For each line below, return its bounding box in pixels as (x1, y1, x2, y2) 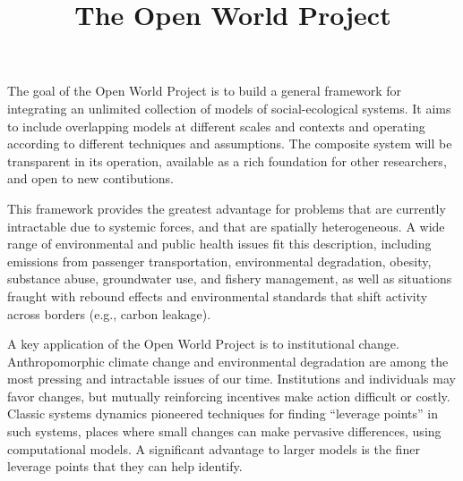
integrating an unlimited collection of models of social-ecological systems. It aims (7, 98, 451, 117)
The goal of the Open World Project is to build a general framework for (7, 81, 401, 100)
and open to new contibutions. (7, 169, 174, 188)
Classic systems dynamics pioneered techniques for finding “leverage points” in (7, 404, 438, 423)
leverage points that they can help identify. (7, 457, 243, 476)
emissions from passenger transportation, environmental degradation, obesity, (7, 251, 432, 270)
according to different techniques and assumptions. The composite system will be (7, 134, 452, 153)
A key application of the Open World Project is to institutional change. (7, 334, 399, 353)
